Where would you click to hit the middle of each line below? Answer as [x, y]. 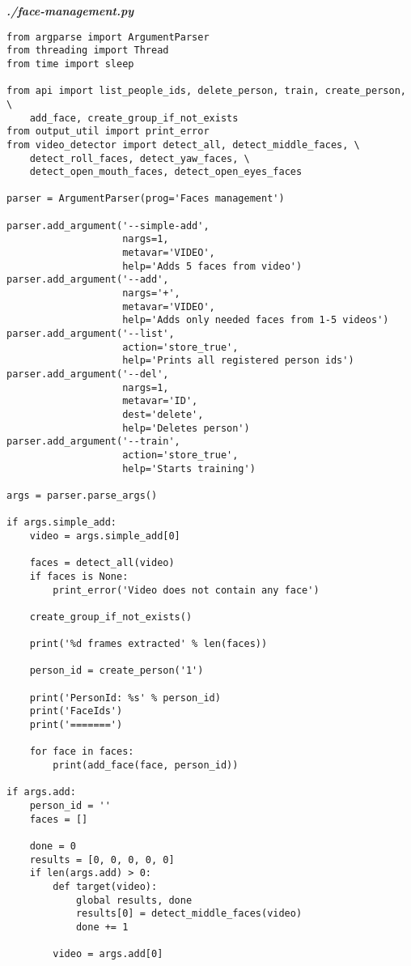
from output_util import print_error [108, 132]
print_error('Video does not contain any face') [186, 590]
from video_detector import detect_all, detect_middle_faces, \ [183, 145]
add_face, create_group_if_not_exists [134, 118]
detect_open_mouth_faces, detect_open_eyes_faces [166, 172]
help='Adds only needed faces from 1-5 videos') [256, 320]
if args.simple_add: [62, 523]
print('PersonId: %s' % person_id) [125, 698]
